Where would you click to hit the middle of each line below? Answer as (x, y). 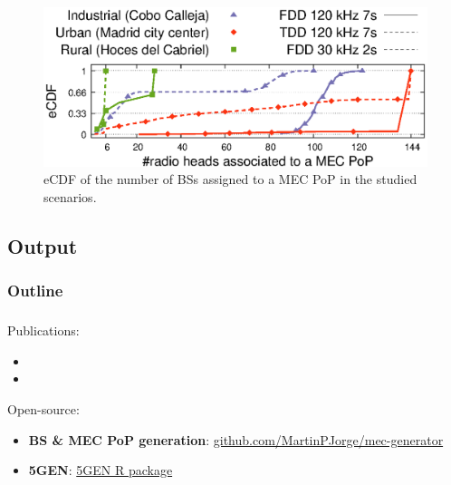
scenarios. (70, 197)
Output (43, 246)
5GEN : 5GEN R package (101, 470)
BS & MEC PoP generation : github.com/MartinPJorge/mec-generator (236, 439)
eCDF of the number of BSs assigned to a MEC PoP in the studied (230, 179)
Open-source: (43, 409)
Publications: (43, 330)
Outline (35, 291)
